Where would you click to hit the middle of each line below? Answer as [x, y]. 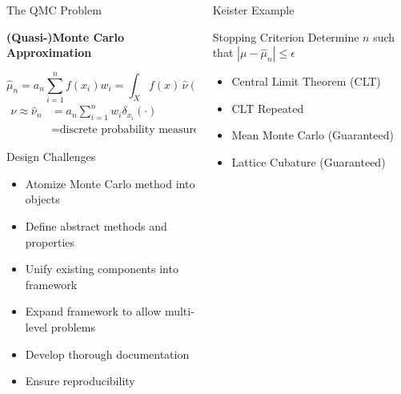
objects [42, 199]
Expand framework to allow [93, 311]
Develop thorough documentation [107, 354]
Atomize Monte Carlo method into [110, 183]
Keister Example [253, 10]
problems [73, 327]
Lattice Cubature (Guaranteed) [309, 161]
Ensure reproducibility [80, 381]
